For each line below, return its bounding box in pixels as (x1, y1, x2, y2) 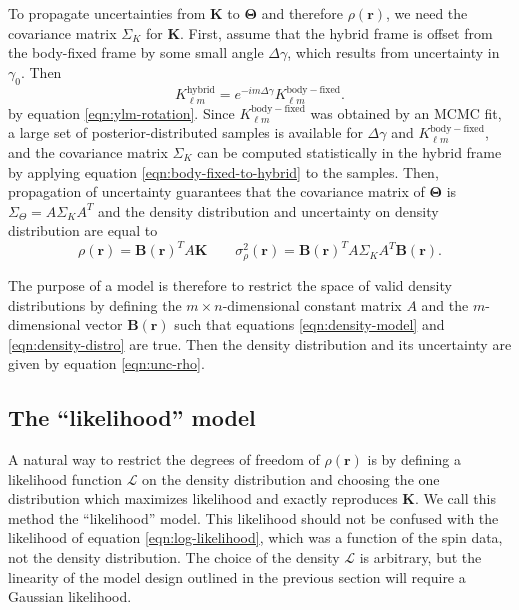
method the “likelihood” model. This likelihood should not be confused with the (8, 507, 499, 528)
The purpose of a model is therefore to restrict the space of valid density (8, 274, 452, 295)
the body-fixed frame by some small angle (8, 42, 264, 63)
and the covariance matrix (8, 142, 168, 162)
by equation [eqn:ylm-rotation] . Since (8, 102, 235, 123)
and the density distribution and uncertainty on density (98, 200, 439, 221)
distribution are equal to (8, 220, 158, 241)
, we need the (386, 3, 468, 23)
